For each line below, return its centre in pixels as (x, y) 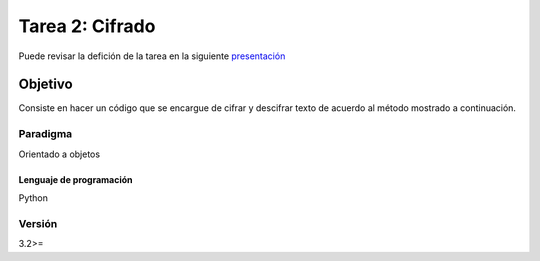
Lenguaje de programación (76, 179)
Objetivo (46, 84)
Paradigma (45, 134)
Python (33, 197)
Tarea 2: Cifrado (87, 26)
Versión (38, 223)
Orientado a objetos (59, 154)
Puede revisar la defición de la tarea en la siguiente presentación (152, 56)
